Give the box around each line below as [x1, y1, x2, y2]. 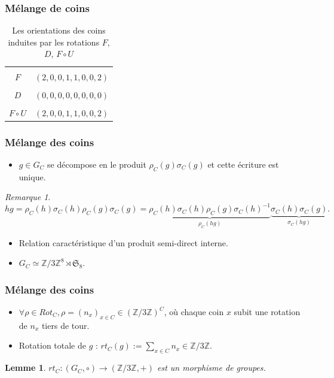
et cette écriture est [207, 158, 279, 170]
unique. [19, 170, 46, 183]
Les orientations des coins [12, 24, 106, 37]
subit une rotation [234, 306, 301, 318]
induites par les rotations [8, 35, 100, 48]
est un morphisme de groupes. [157, 361, 266, 374]
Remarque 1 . [5, 190, 51, 203]
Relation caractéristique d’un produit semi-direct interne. [19, 236, 228, 249]
